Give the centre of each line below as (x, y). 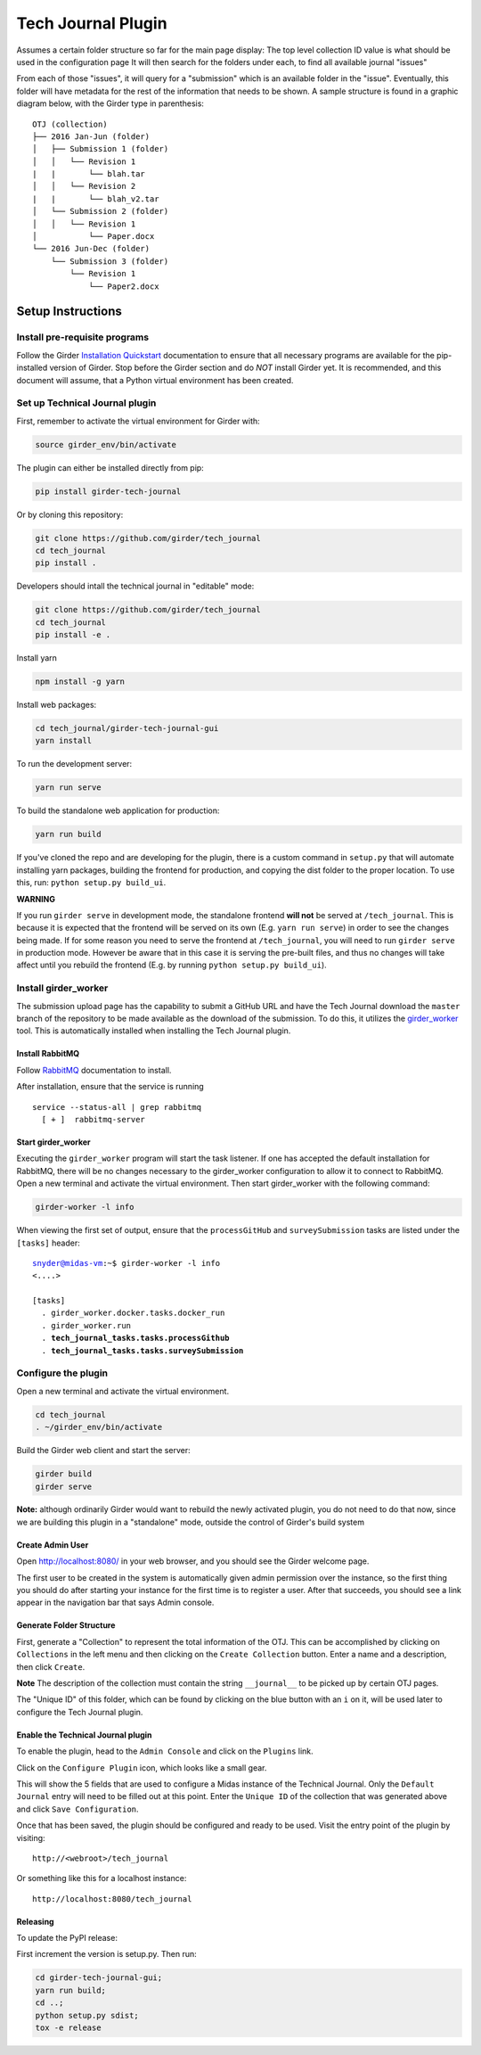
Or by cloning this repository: (70, 514)
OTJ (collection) (70, 124)
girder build (64, 1474)
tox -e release (68, 2028)
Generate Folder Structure (66, 1625)
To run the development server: (74, 764)
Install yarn (37, 658)
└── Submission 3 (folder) (110, 261)
